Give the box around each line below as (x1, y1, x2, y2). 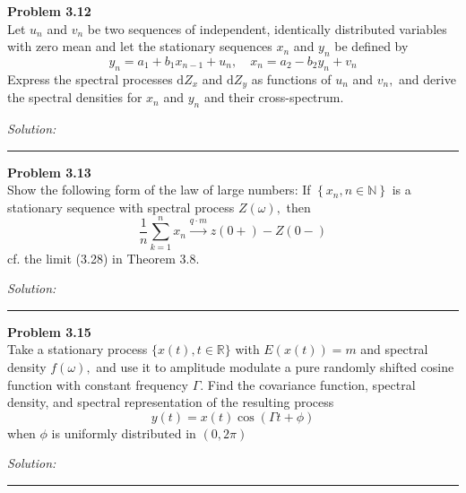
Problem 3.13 (7, 162, 91, 181)
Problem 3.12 (7, 2, 91, 20)
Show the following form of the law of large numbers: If (7, 180, 311, 199)
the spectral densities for (7, 88, 142, 107)
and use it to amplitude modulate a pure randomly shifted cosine (96, 357, 454, 376)
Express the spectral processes (7, 69, 173, 88)
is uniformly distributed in (51, 423, 196, 442)
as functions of (251, 69, 332, 88)
